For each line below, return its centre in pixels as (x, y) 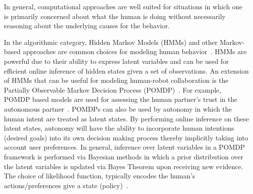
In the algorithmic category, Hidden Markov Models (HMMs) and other (111, 42)
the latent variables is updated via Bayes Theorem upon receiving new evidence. (124, 166)
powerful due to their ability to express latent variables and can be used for (117, 61)
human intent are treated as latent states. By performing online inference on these (126, 118)
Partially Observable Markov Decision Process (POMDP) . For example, (113, 89)
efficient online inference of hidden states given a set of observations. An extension (126, 70)
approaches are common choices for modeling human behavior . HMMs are (135, 51)
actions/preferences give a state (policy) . (66, 185)
